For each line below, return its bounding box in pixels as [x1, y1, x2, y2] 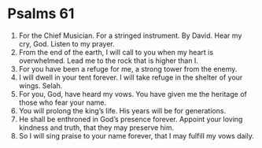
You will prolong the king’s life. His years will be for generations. [18, 105, 226, 115]
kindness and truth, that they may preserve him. [18, 123, 175, 132]
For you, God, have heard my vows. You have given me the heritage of [18, 89, 247, 98]
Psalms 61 [7, 5, 75, 23]
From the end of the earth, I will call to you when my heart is [18, 47, 214, 57]
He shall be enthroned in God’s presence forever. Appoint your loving [18, 114, 243, 124]
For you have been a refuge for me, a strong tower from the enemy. [18, 64, 238, 73]
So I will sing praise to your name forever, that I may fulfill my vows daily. [18, 131, 255, 140]
